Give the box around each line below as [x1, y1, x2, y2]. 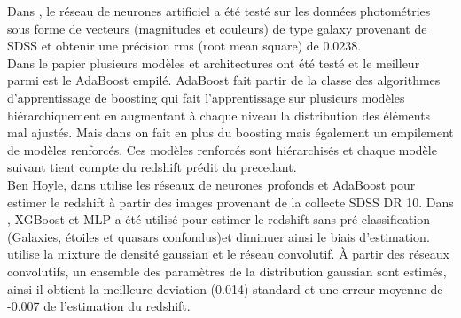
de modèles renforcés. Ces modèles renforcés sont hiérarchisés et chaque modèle [7, 140, 437, 159]
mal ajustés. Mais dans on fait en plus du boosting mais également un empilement [7, 123, 454, 142]
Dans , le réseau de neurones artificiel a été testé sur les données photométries [7, 2, 431, 19]
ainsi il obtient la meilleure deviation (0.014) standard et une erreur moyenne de [7, 279, 443, 298]
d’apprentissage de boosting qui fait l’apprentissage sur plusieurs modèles [7, 88, 405, 106]
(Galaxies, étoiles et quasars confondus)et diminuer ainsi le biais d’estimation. [7, 227, 430, 245]
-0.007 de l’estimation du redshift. [7, 297, 191, 315]
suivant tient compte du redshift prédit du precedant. [7, 158, 297, 176]
